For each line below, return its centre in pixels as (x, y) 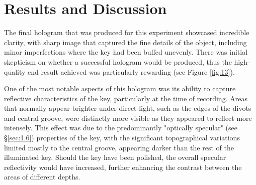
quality (15, 71)
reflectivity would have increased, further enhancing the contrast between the (123, 167)
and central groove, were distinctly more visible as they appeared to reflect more (128, 118)
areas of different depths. (42, 177)
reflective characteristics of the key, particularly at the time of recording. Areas (126, 98)
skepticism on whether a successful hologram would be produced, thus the (118, 61)
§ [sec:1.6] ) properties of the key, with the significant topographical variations (122, 138)
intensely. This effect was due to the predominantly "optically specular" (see (121, 128)
